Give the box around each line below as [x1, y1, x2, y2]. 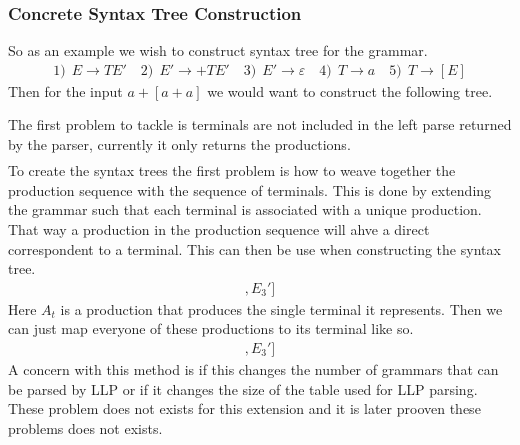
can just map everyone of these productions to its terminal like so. [8, 318, 414, 339]
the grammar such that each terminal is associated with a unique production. [8, 199, 482, 220]
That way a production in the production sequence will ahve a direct [8, 218, 430, 239]
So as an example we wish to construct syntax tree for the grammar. [8, 40, 428, 61]
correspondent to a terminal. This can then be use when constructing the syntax [8, 238, 501, 259]
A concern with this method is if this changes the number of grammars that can [8, 358, 499, 379]
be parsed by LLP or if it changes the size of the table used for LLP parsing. [8, 378, 478, 399]
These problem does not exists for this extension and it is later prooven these [8, 398, 481, 419]
